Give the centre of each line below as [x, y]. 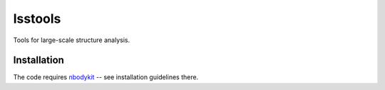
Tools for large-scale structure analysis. [72, 40]
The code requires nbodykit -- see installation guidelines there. [106, 77]
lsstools [37, 19]
